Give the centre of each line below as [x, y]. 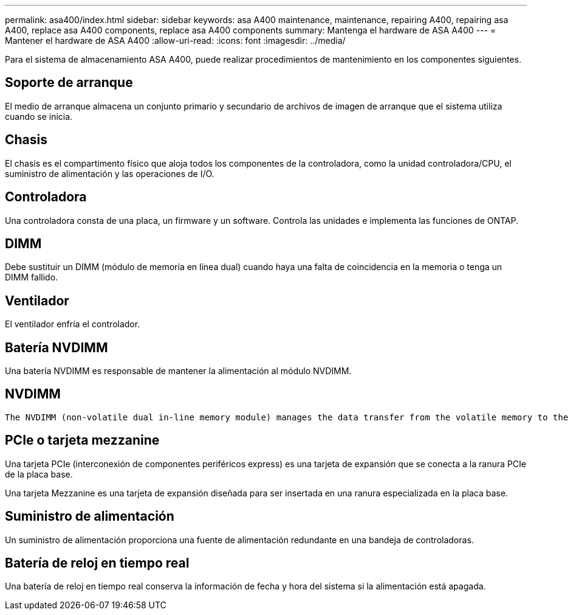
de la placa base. [39, 474]
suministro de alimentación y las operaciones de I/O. [110, 173]
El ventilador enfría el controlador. [73, 324]
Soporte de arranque [69, 83]
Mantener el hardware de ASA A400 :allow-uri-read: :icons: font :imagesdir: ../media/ [175, 40]
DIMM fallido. [32, 277]
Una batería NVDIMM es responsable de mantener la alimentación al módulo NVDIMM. [178, 371]
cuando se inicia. [39, 116]
